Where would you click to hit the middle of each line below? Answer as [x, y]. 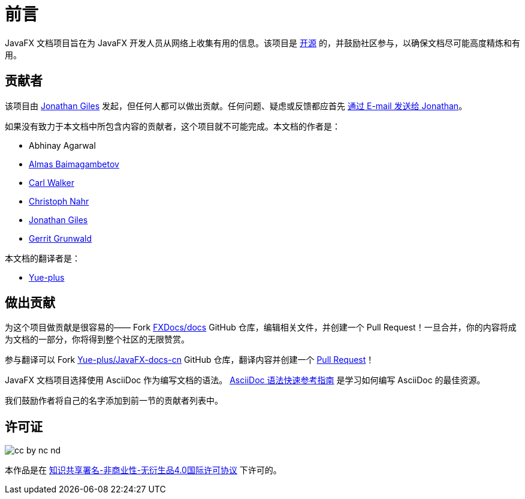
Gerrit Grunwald [60, 238]
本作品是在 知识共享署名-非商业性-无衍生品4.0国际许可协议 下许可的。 [143, 470]
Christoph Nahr [59, 201]
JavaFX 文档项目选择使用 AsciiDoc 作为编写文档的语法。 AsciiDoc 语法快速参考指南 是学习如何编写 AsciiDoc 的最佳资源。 [245, 380]
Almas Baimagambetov [74, 164]
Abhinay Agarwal [62, 145]
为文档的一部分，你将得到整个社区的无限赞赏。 [97, 339]
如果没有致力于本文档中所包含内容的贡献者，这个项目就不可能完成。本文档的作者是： [173, 126]
